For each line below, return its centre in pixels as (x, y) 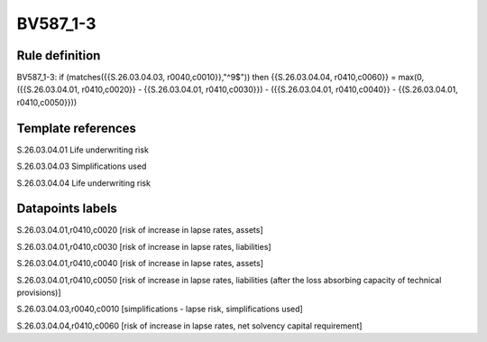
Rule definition (59, 55)
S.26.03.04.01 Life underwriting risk (83, 150)
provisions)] (39, 292)
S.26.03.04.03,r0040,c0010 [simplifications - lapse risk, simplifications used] (160, 309)
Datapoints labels (67, 209)
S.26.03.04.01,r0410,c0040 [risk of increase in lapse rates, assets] (140, 263)
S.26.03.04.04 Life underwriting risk (83, 183)
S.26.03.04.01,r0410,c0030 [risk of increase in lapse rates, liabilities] (144, 246)
